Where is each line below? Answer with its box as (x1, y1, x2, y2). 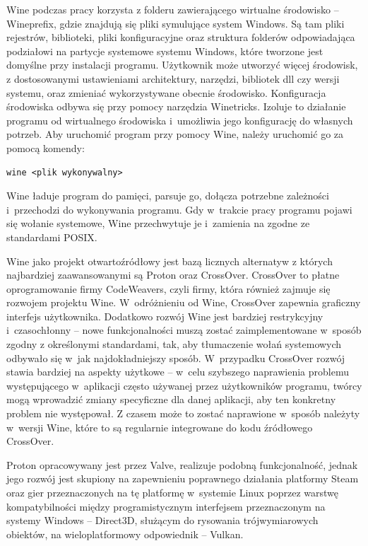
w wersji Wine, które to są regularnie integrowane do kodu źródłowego (6, 419, 313, 434)
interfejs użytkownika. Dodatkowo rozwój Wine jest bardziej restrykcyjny (6, 308, 324, 323)
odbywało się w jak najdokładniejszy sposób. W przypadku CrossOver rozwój (6, 350, 345, 365)
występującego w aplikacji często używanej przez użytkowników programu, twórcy (6, 378, 362, 393)
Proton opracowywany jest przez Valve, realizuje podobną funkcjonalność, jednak (6, 457, 358, 472)
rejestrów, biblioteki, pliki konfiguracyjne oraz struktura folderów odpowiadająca (6, 30, 355, 45)
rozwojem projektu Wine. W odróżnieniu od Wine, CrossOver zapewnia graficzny (6, 295, 361, 310)
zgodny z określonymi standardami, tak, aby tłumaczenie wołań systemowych (6, 337, 342, 352)
